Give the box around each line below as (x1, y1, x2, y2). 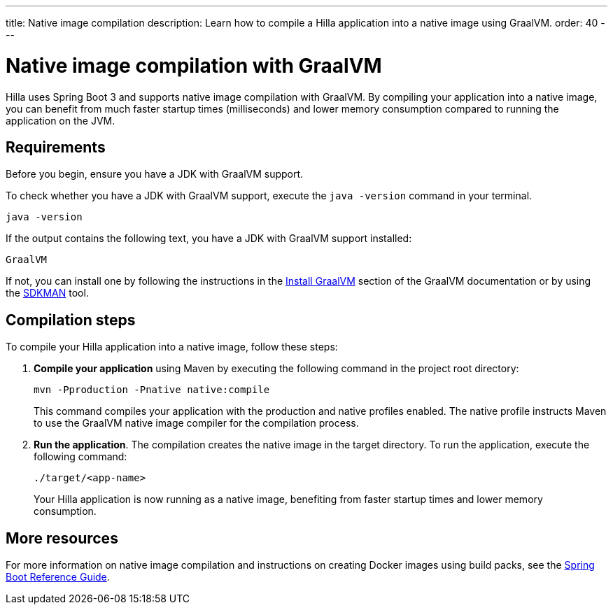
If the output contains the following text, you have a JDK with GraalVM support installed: (6, 232, 412, 245)
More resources (6, 529, 118, 547)
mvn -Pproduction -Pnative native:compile (34, 384, 270, 396)
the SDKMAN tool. (6, 287, 89, 299)
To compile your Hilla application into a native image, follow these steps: (6, 341, 338, 353)
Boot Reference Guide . (6, 571, 110, 583)
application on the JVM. (6, 114, 115, 127)
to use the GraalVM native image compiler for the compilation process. (34, 417, 359, 430)
